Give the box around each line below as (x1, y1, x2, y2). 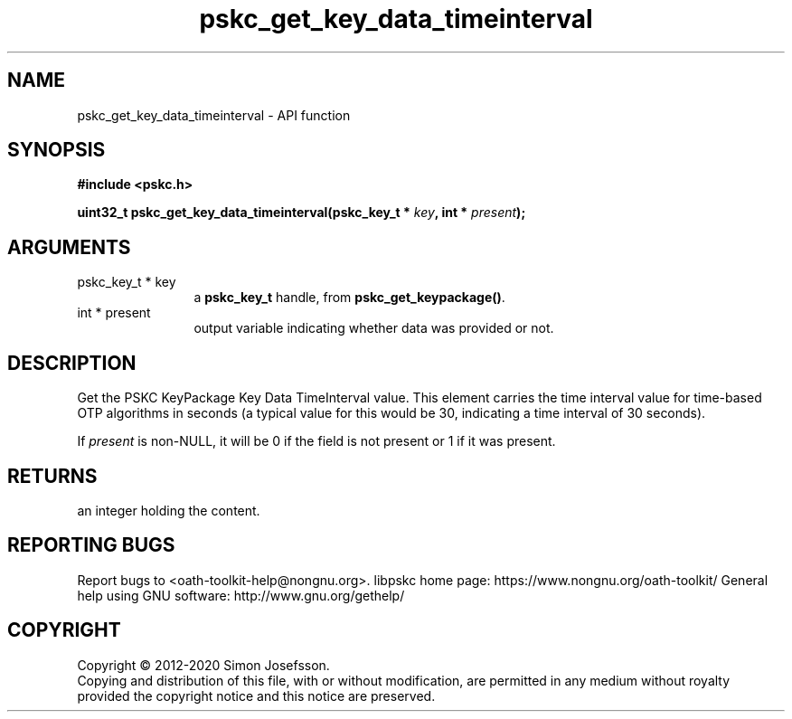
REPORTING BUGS (7, 534, 175, 557)
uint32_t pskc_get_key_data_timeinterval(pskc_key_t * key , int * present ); (77, 204, 526, 221)
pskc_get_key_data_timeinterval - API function (77, 107, 351, 123)
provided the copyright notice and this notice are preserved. (77, 687, 436, 704)
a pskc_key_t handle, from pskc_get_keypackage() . (193, 289, 505, 306)
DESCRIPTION (7, 351, 137, 374)
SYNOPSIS (7, 138, 106, 162)
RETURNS (7, 464, 98, 487)
